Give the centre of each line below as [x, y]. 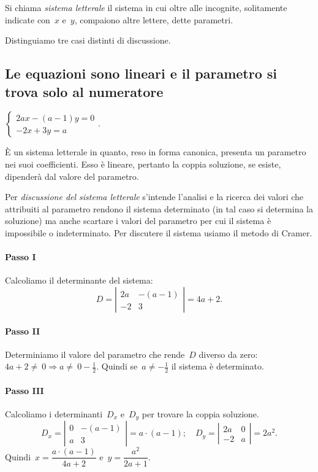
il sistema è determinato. [218, 366]
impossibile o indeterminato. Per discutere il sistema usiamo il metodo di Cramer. [159, 232]
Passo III [25, 390]
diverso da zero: [228, 354]
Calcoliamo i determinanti [54, 413]
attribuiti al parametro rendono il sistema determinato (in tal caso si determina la [159, 208]
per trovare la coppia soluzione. [200, 413]
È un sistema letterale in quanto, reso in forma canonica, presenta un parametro [156, 152]
